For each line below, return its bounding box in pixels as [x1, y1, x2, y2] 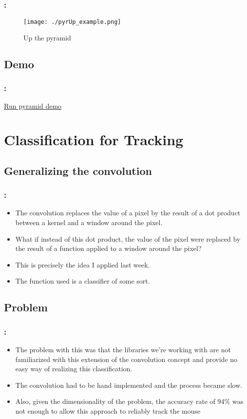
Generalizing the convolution [4, 163, 152, 178]
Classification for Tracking [4, 130, 184, 150]
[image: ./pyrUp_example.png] [23, 19, 121, 26]
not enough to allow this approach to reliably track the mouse [15, 405, 201, 416]
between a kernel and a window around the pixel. [15, 217, 163, 228]
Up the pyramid [23, 32, 71, 42]
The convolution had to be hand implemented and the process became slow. [15, 380, 243, 390]
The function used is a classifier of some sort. [15, 276, 150, 286]
